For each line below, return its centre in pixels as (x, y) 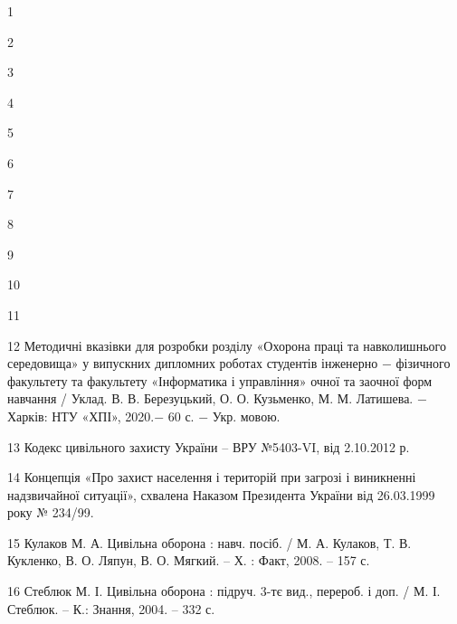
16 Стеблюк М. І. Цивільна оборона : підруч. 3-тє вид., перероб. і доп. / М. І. (224, 591)
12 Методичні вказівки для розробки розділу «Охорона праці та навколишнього (227, 345)
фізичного (423, 363)
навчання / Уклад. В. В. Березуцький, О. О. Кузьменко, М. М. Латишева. (210, 398)
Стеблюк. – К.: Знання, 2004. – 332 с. (111, 608)
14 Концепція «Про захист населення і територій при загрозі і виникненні (212, 477)
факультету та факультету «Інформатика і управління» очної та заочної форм (220, 380)
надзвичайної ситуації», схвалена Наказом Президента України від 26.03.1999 (221, 494)
